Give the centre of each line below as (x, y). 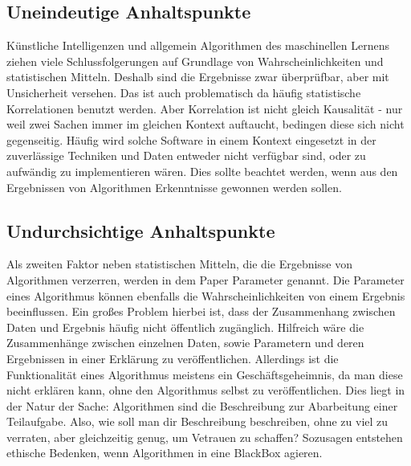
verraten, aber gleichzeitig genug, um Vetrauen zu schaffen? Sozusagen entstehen (205, 437)
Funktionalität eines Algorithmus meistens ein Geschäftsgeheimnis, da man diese (205, 374)
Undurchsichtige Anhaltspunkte (141, 230)
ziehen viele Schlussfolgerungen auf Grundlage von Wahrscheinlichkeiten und (195, 61)
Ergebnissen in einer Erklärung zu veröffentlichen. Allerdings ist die (173, 358)
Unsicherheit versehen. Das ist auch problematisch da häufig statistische (184, 92)
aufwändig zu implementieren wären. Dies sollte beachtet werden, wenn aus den (202, 171)
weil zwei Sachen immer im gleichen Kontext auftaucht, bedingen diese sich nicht (205, 124)
